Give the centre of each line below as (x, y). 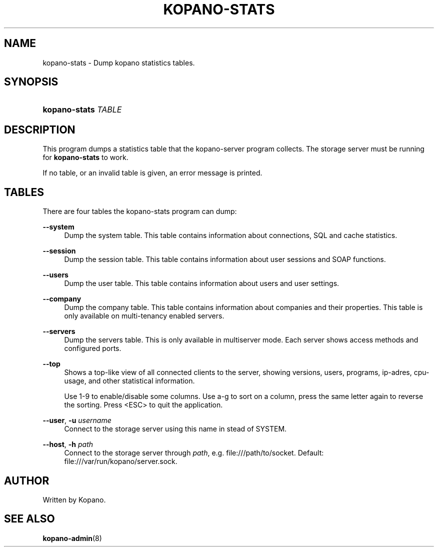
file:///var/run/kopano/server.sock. (121, 461)
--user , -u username (77, 420)
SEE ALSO (29, 519)
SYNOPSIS (31, 82)
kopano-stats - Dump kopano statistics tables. (119, 62)
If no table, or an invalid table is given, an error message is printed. (152, 173)
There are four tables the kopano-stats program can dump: (140, 211)
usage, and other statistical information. (129, 381)
